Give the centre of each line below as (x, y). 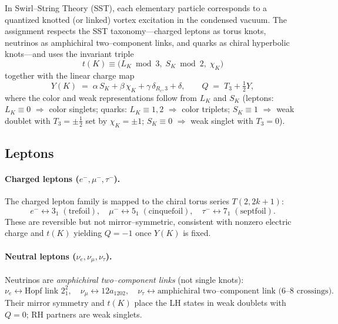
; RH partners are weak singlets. (84, 314)
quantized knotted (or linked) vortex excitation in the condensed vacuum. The (146, 19)
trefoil (79, 211)
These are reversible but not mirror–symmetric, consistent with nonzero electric (148, 221)
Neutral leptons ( (41, 256)
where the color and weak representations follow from (101, 97)
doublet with (28, 120)
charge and (24, 233)
